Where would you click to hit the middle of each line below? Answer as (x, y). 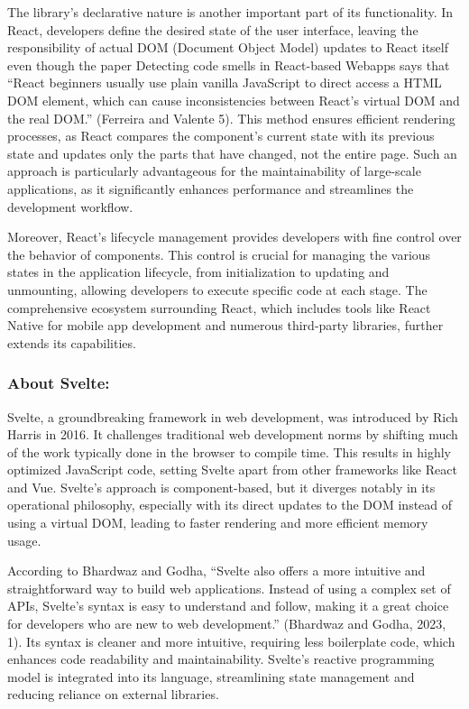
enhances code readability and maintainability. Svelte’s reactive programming (221, 659)
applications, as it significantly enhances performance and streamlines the (211, 188)
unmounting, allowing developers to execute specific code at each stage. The (217, 289)
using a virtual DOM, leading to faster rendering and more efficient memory (218, 523)
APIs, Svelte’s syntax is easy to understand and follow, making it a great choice (228, 606)
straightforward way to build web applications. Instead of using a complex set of (229, 588)
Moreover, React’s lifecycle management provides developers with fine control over (234, 237)
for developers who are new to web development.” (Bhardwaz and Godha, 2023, (227, 624)
